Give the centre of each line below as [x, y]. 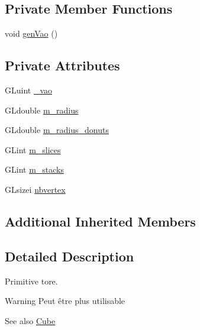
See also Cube [30, 320]
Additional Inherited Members [100, 221]
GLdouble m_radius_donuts [57, 130]
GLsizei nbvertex [35, 189]
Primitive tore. [31, 281]
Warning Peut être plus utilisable [65, 301]
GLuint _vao [29, 90]
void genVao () [31, 33]
